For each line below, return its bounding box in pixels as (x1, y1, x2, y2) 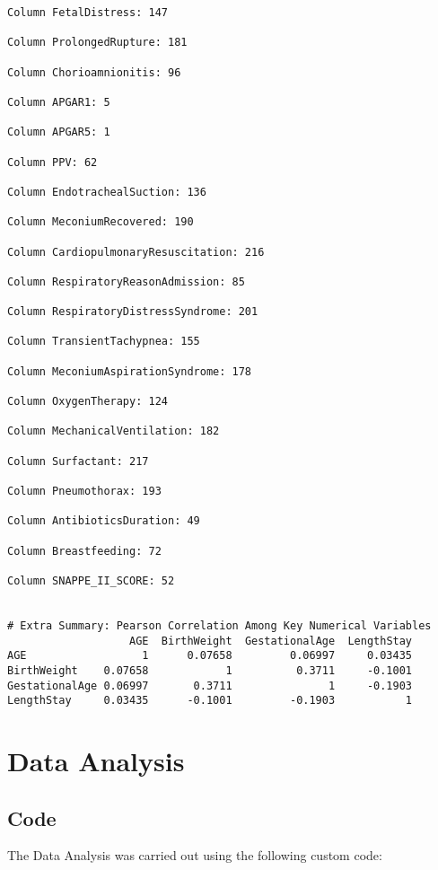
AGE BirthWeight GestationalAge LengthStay (129, 634, 413, 647)
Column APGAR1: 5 (7, 95, 110, 109)
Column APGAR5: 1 (7, 126, 110, 139)
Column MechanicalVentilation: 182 (7, 425, 220, 438)
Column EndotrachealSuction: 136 (7, 185, 206, 198)
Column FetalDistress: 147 (7, 6, 168, 19)
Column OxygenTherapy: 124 (7, 395, 168, 409)
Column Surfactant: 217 (7, 454, 149, 468)
